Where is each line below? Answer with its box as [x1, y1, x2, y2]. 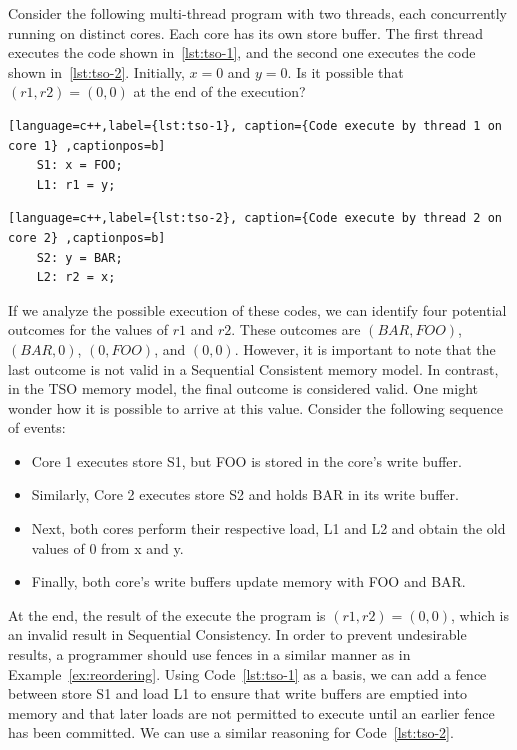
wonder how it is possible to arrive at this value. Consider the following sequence [8, 397, 503, 418]
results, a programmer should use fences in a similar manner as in [8, 644, 411, 665]
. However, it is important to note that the [234, 338, 496, 359]
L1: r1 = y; [36, 177, 116, 192]
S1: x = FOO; [36, 158, 123, 173]
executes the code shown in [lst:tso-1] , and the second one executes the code [8, 42, 476, 63]
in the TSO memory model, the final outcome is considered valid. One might [8, 378, 478, 399]
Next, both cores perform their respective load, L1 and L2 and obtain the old [31, 518, 506, 539]
